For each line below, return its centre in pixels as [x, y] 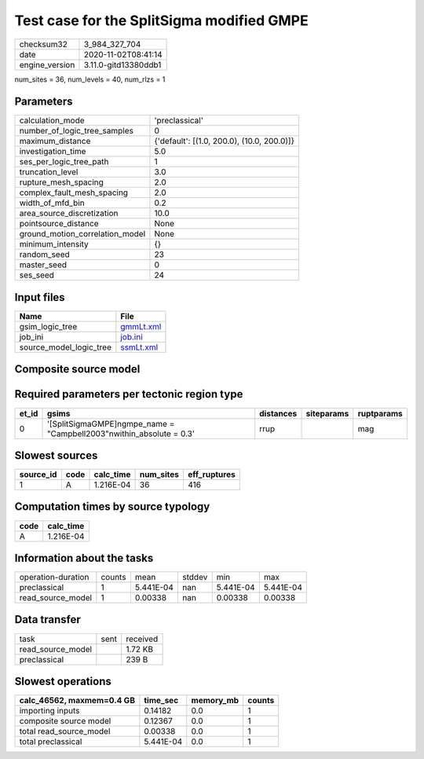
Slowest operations [63, 681]
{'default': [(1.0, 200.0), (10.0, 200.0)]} [224, 141]
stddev [195, 577]
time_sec [161, 701]
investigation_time [53, 152]
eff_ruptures [211, 475]
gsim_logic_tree [48, 326]
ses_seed [37, 275]
